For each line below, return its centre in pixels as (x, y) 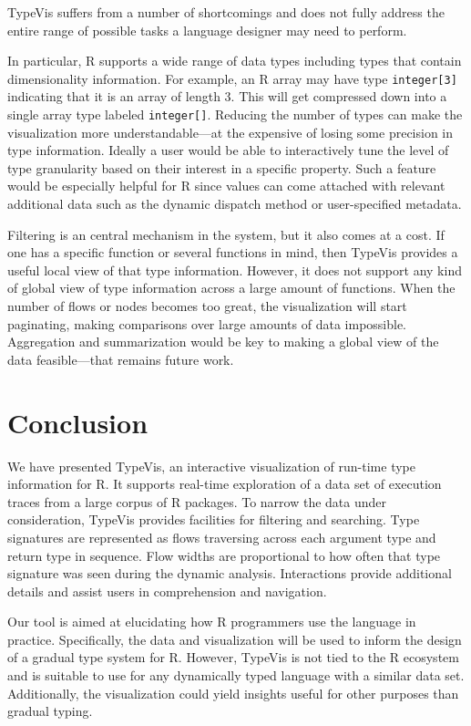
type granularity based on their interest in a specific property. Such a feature (222, 167)
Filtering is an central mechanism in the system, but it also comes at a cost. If (226, 234)
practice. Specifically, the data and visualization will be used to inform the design (235, 639)
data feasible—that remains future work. (121, 359)
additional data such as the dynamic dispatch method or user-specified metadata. (235, 204)
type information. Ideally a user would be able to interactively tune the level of (228, 150)
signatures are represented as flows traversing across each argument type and (222, 537)
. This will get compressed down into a (339, 96)
